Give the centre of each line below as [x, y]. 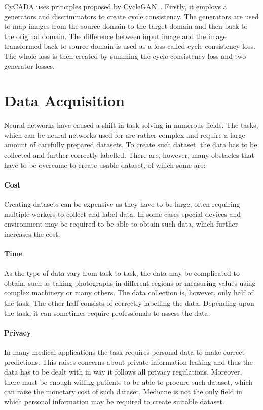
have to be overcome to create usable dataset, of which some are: [105, 164]
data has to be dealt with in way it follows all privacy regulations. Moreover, [123, 372]
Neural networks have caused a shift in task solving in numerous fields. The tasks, [131, 125]
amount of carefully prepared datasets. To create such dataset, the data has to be [131, 145]
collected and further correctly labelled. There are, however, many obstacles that [129, 155]
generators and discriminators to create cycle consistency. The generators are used [131, 16]
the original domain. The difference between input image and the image [115, 36]
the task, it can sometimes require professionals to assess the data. [107, 312]
